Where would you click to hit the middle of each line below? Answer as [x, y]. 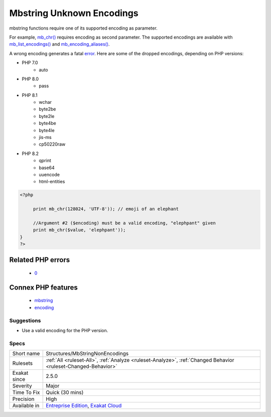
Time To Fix [26, 392]
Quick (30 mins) [65, 392]
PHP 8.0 [30, 79]
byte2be [47, 109]
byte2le [47, 116]
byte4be [47, 123]
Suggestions [25, 320]
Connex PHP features [43, 287]
